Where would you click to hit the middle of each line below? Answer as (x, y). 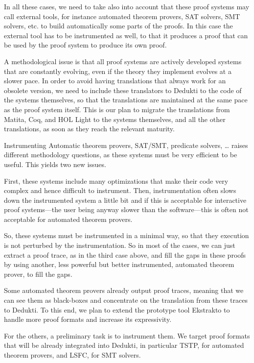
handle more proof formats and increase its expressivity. (88, 319)
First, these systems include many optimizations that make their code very (116, 181)
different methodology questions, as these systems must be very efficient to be (121, 155)
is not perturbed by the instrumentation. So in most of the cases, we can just (120, 245)
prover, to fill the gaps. (38, 274)
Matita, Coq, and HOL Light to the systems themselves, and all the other (115, 119)
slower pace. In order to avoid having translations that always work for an (115, 81)
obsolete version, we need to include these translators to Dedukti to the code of (123, 90)
